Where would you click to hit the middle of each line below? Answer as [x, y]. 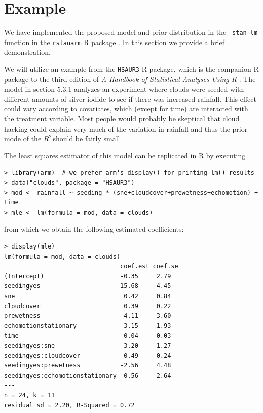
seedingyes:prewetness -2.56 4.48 [88, 366]
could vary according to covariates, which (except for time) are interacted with [126, 109]
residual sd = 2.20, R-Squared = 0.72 [69, 405]
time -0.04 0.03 [88, 336]
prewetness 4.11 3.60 [88, 316]
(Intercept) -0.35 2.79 [88, 276]
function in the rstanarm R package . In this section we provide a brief [114, 42]
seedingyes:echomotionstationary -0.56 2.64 [88, 375]
